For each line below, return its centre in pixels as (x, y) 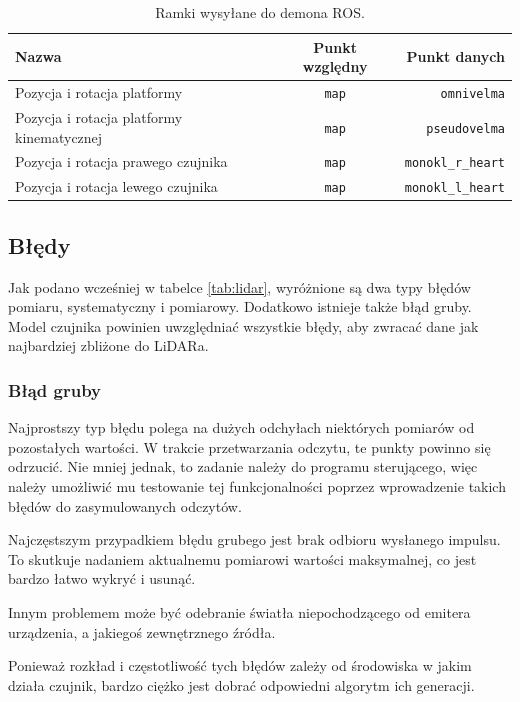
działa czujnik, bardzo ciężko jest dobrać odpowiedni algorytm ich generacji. (241, 684)
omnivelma (472, 94)
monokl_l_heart (454, 188)
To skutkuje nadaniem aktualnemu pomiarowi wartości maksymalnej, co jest (242, 558)
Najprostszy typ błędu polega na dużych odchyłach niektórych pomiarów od (241, 427)
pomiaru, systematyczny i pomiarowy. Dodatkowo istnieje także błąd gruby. (240, 306)
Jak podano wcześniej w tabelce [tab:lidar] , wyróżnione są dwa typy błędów (239, 286)
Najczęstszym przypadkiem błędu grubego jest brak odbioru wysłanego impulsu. (254, 539)
